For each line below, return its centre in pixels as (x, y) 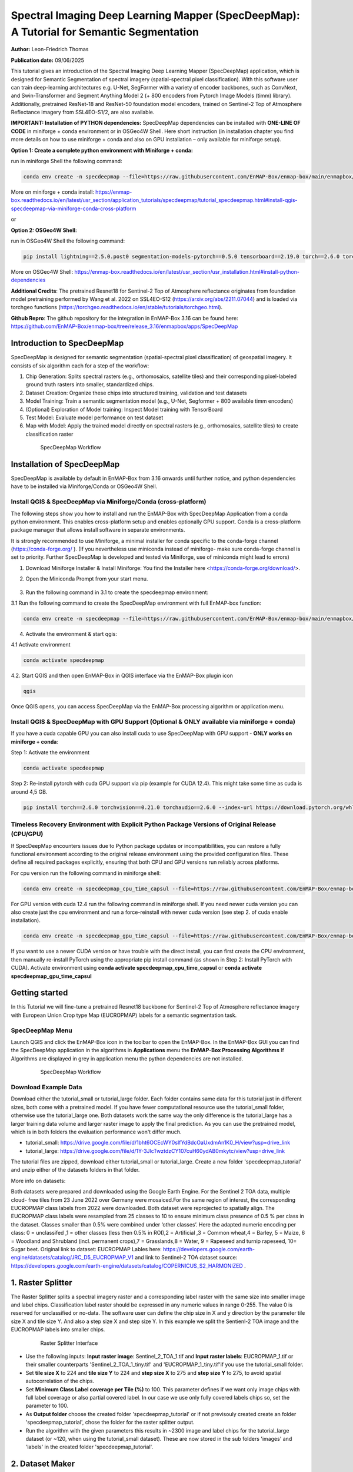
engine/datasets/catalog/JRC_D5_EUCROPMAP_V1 (72, 1258)
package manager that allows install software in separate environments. (98, 530)
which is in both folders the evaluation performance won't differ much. (96, 1132)
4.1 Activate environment (41, 645)
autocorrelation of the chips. (60, 1381)
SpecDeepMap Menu (42, 1030)
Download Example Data (46, 1087)
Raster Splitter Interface (69, 1343)
